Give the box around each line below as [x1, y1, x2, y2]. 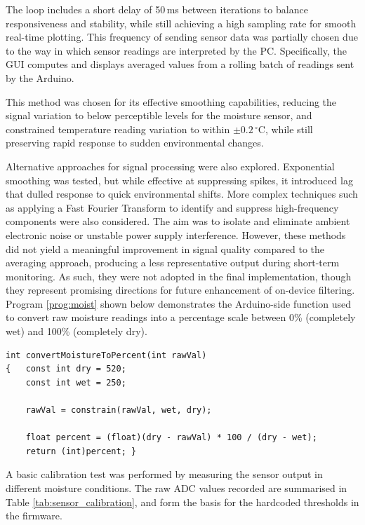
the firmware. [6, 508, 62, 523]
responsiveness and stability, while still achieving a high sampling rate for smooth [6, 15, 357, 30]
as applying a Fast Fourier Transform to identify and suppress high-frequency [6, 200, 339, 214]
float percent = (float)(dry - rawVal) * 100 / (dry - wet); [25, 432, 317, 443]
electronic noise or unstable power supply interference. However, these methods [6, 227, 346, 242]
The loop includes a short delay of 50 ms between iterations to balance [6, 2, 308, 16]
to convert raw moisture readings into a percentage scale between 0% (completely [6, 310, 356, 325]
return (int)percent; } [25, 446, 137, 456]
